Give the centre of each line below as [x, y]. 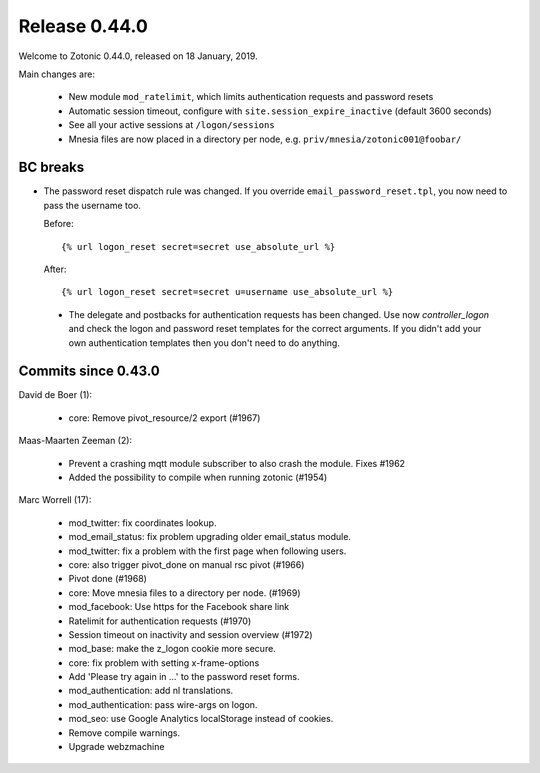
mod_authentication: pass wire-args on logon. [163, 704]
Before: [58, 224]
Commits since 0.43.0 [89, 371]
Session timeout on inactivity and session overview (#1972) [191, 634]
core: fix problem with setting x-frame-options [164, 662]
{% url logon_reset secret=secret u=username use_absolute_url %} [227, 292]
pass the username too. [92, 205]
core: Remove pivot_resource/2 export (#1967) [164, 417]
